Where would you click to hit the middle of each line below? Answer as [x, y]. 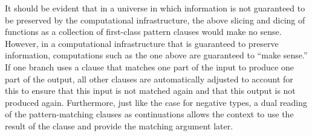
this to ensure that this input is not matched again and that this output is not [150, 91]
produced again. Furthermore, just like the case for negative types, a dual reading [156, 102]
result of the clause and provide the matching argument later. [119, 125]
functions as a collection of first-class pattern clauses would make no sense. [143, 32]
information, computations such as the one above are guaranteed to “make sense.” [156, 55]
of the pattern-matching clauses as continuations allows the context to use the [149, 114]
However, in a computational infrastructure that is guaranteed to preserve [142, 43]
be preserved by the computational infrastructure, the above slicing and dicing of [155, 20]
